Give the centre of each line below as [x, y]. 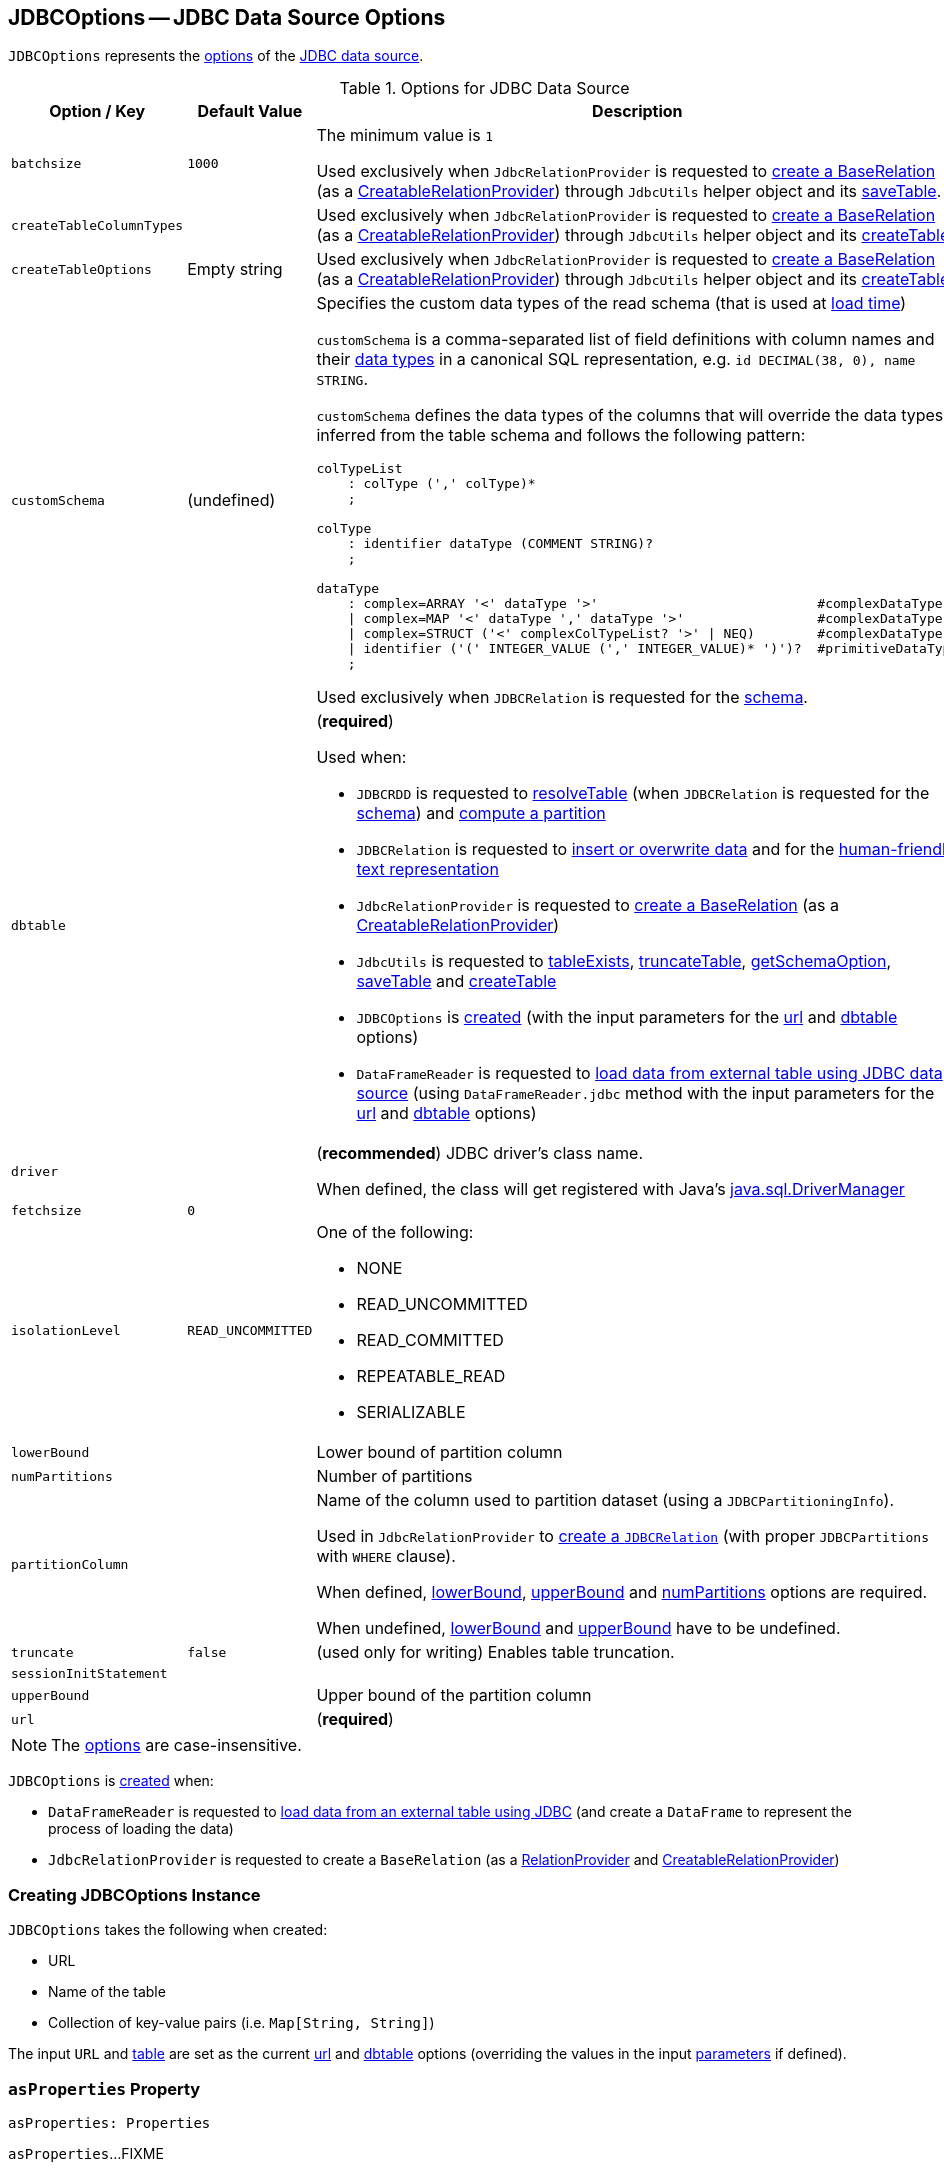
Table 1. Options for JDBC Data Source [484, 88]
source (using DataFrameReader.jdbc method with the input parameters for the [645, 1093]
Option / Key [97, 111]
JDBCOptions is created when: [111, 1781]
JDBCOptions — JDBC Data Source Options [227, 17]
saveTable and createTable [456, 981]
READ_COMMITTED [430, 1340]
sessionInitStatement [89, 1674]
